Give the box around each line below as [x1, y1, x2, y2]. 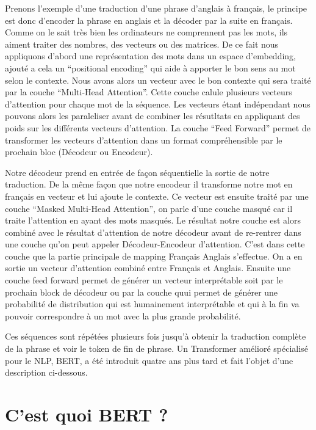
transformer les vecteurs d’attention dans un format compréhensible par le [5, 133, 282, 146]
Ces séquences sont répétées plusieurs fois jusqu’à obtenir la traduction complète [5, 330, 306, 343]
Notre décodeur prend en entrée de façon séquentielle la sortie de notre [5, 166, 270, 178]
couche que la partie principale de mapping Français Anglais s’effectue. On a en [5, 249, 303, 262]
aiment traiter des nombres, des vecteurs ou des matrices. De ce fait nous [5, 37, 279, 50]
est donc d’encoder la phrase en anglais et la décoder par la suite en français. [5, 13, 293, 26]
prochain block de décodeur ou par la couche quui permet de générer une [5, 285, 278, 298]
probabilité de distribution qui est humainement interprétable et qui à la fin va [5, 297, 300, 310]
